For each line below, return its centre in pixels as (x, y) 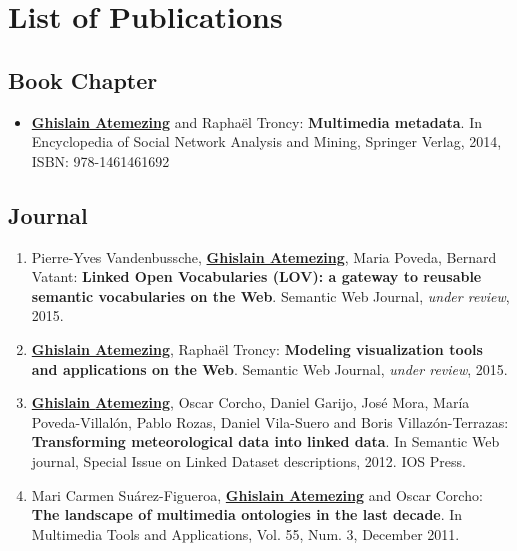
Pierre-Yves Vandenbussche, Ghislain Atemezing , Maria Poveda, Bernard (264, 256)
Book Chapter (83, 79)
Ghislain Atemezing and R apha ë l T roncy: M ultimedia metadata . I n (256, 121)
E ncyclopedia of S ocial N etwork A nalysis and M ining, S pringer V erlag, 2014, (266, 141)
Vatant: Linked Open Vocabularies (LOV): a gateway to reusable (256, 276)
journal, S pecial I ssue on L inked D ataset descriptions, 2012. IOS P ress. (248, 460)
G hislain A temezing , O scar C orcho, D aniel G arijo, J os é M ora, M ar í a (250, 402)
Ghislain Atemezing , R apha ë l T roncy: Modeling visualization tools (257, 348)
